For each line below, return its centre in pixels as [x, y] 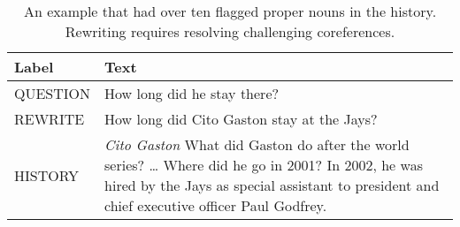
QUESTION [53, 93]
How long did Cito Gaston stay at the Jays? [241, 119]
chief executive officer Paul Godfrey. [216, 205]
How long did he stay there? [192, 93]
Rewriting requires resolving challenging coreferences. [230, 31]
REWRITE [50, 119]
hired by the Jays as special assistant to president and [272, 185]
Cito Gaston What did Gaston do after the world [257, 144]
